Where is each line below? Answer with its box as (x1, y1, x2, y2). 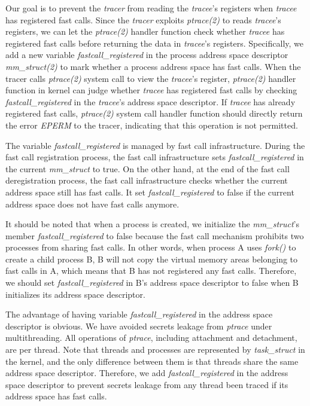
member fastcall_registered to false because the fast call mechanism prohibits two (5, 229, 304, 242)
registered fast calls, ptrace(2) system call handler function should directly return (5, 107, 303, 120)
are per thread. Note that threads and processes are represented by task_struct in (5, 343, 305, 356)
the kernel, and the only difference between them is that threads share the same (5, 355, 299, 367)
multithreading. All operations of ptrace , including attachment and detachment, (5, 331, 297, 344)
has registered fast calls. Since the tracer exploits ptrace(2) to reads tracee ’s (5, 13, 281, 26)
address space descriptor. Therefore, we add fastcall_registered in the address (5, 367, 288, 379)
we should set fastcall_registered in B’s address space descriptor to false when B (5, 276, 299, 289)
